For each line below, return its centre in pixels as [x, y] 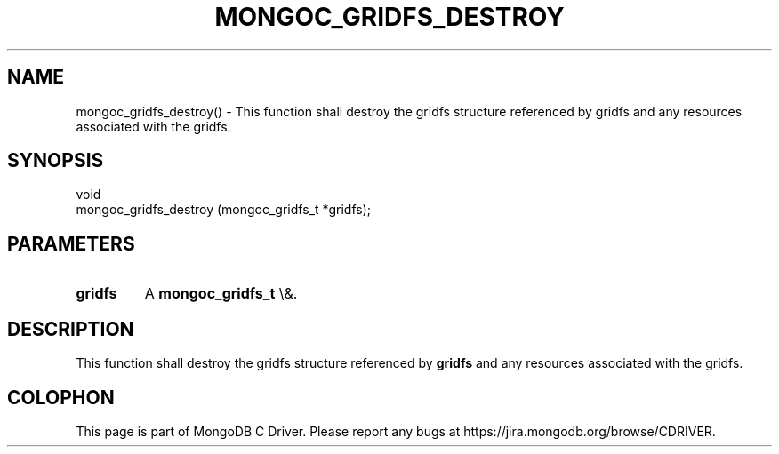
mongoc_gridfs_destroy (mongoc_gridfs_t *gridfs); [224, 210]
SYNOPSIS [56, 161]
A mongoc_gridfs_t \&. [221, 294]
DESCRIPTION [71, 329]
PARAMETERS [71, 243]
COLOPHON [61, 397]
